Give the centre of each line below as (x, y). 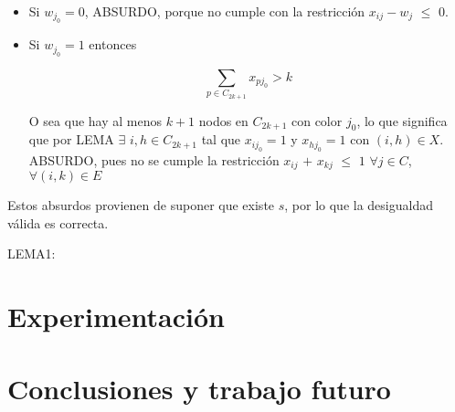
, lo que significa (402, 120)
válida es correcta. (58, 222)
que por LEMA (71, 139)
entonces (113, 44)
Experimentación (116, 317)
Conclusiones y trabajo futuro (199, 388)
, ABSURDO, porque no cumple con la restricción (225, 11)
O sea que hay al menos (95, 120)
